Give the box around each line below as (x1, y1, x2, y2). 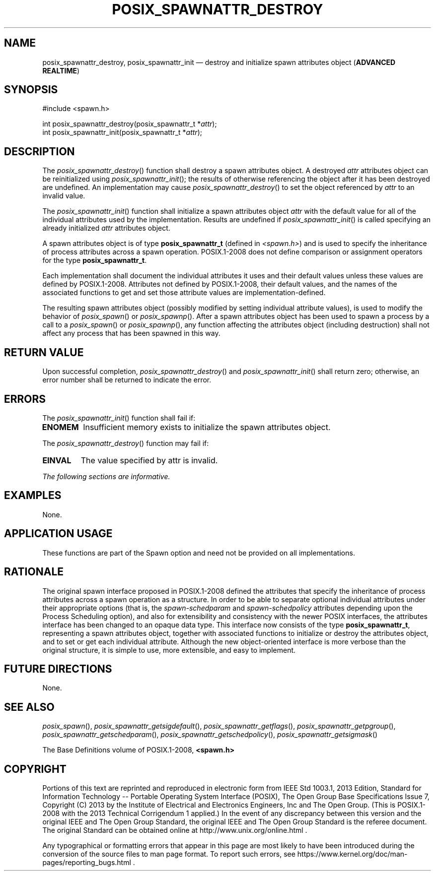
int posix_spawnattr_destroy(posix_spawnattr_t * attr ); (42, 120, 217, 128)
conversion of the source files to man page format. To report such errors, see (42, 850, 295, 859)
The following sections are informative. (42, 472, 170, 481)
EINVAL (42, 455, 72, 465)
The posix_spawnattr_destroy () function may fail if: (42, 438, 209, 447)
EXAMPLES (4, 489, 62, 502)
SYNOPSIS (4, 83, 58, 96)
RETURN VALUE (4, 346, 84, 359)
